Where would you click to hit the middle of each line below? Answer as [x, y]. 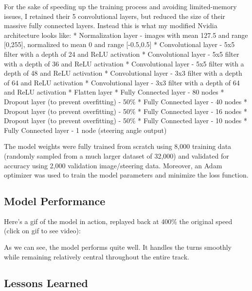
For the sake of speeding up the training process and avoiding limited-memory [120, 6]
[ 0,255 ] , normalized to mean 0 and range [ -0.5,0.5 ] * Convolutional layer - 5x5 [119, 44]
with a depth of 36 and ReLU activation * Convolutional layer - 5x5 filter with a [124, 63]
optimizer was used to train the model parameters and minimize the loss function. [126, 175]
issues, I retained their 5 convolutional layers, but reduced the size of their [115, 16]
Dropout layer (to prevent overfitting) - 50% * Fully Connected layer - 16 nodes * [126, 111]
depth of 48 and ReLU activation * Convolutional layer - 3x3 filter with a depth [123, 73]
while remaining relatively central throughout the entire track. [97, 256]
